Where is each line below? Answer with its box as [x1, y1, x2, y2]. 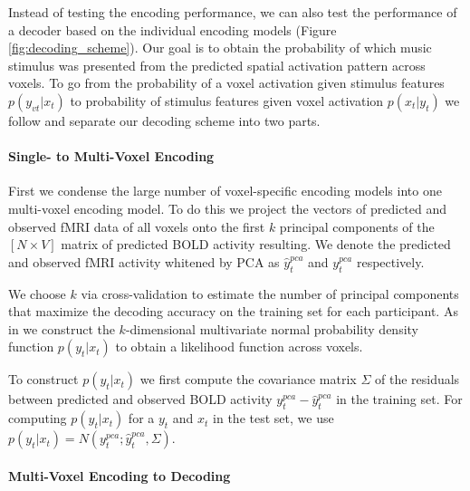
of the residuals [374, 370, 460, 389]
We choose [8, 284, 66, 303]
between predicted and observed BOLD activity [8, 390, 273, 409]
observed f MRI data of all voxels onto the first [8, 217, 265, 236]
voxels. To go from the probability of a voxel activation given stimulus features [8, 73, 445, 92]
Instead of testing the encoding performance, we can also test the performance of [8, 3, 457, 21]
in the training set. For [336, 390, 463, 409]
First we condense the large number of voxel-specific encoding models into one [8, 181, 442, 200]
